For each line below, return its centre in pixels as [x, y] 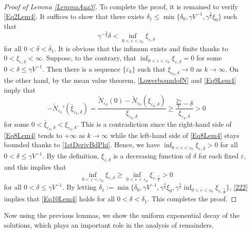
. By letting [80, 187]
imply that [20, 89]
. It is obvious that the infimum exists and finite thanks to [141, 48]
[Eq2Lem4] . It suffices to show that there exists [74, 16]
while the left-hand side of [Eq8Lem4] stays [175, 135]
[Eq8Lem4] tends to [33, 135]
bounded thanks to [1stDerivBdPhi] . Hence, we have [82, 145]
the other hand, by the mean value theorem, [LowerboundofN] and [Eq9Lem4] [120, 80]
